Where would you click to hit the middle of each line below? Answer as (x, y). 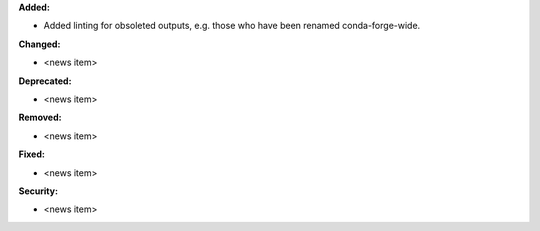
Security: (38, 191)
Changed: (39, 44)
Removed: (40, 117)
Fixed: (31, 154)
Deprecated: (45, 81)
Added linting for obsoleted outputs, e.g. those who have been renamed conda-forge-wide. (232, 26)
